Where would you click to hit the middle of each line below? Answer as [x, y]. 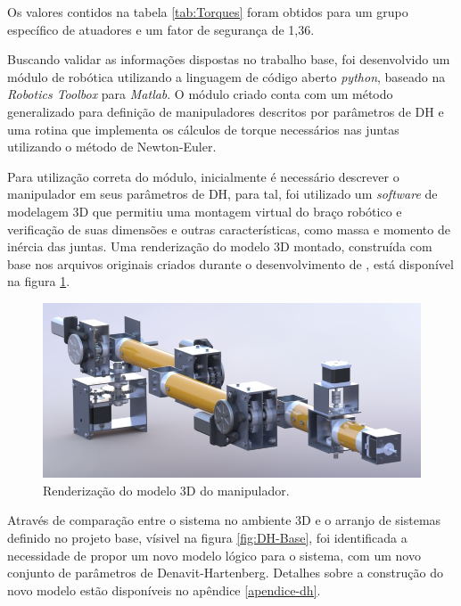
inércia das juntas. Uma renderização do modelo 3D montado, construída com [220, 246]
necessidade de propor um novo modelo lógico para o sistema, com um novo [214, 555]
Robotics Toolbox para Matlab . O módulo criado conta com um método [200, 94]
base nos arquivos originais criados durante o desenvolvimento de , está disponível [230, 263]
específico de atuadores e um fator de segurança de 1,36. [161, 29]
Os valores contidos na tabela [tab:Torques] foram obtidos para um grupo [208, 12]
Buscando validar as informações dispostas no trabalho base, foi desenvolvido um [229, 59]
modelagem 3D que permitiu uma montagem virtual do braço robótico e [205, 211]
